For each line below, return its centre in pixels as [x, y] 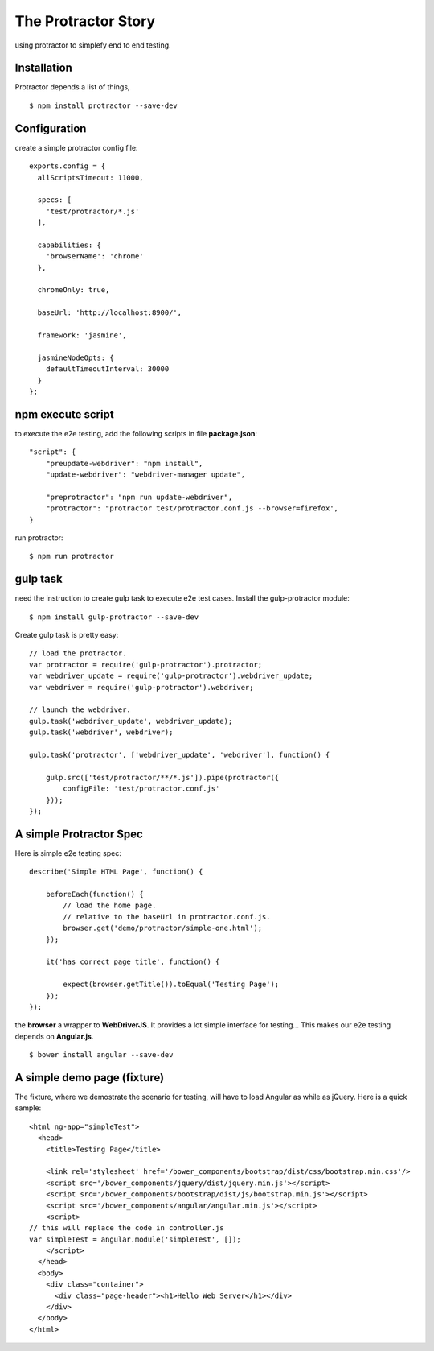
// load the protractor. [78, 653]
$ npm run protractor [72, 556]
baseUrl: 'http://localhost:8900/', [110, 313]
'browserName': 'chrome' [94, 256]
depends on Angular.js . [54, 1036]
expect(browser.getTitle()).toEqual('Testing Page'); [171, 985]
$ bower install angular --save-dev [101, 1055]
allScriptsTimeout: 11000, [90, 178]
